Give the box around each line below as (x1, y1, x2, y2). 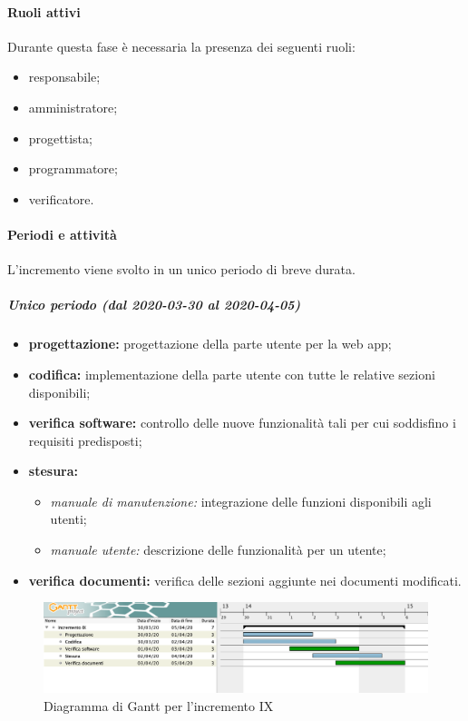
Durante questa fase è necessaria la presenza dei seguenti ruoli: (7, 36, 356, 55)
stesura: (28, 461, 79, 480)
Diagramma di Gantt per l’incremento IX (44, 696, 274, 715)
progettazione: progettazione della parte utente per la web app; (28, 334, 392, 353)
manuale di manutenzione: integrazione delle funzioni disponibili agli (50, 491, 432, 510)
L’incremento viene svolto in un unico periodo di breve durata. (7, 260, 356, 279)
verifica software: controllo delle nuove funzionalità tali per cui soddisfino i (28, 413, 456, 432)
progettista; (28, 128, 93, 147)
